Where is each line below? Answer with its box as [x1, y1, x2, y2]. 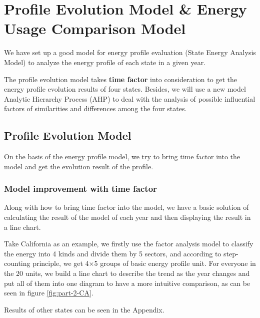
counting [4, 258, 30, 268]
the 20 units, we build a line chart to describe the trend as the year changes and [4, 268, 250, 278]
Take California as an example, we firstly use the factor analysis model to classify [4, 238, 253, 249]
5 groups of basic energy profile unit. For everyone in [94, 258, 256, 268]
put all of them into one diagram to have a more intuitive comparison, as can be [4, 277, 250, 288]
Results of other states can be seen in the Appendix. [4, 304, 164, 314]
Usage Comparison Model [4, 18, 186, 39]
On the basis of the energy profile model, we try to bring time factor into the [4, 151, 240, 162]
